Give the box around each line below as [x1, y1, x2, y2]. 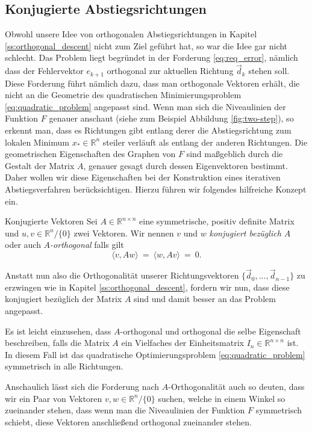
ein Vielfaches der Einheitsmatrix [121, 336, 244, 349]
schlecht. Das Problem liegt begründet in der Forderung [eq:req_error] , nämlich [5, 51, 298, 64]
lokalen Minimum [5, 135, 69, 148]
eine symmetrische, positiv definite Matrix [139, 215, 295, 227]
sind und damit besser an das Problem [134, 292, 276, 305]
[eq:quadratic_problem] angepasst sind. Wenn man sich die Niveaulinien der [5, 100, 286, 113]
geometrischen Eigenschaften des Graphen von [5, 147, 176, 160]
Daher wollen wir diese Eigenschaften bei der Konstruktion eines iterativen [5, 171, 281, 184]
